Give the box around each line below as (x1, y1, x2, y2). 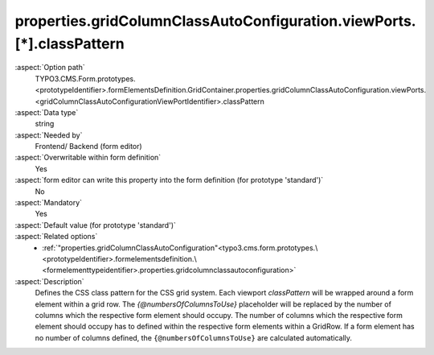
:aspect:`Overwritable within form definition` (14, 153, 162, 163)
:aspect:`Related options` (14, 232, 98, 241)
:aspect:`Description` (14, 276, 84, 286)
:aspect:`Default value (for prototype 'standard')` (14, 220, 177, 229)
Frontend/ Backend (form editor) (35, 142, 142, 151)
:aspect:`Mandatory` (14, 198, 83, 208)
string (35, 119, 55, 129)
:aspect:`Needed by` (14, 130, 83, 140)
